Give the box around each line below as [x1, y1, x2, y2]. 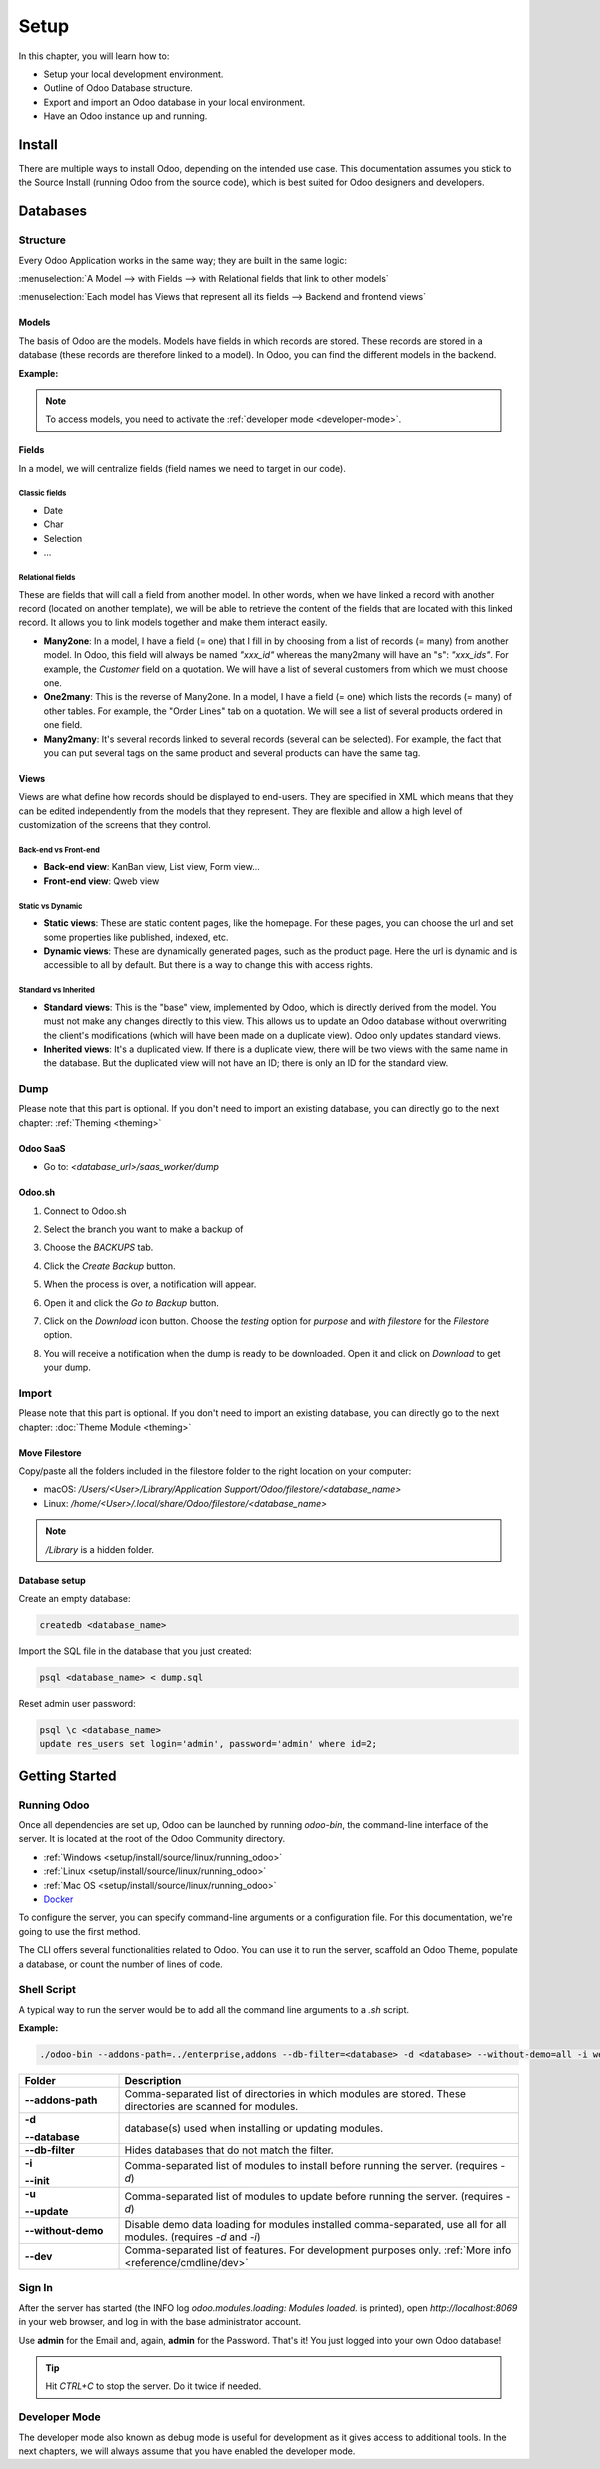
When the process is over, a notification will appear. [43, 1278, 257, 1290]
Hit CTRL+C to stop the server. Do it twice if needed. [45, 2380, 262, 2392]
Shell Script [18, 1983, 77, 1997]
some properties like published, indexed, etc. [43, 931, 229, 943]
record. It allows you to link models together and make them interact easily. [18, 616, 328, 629]
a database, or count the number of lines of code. [18, 1958, 224, 1970]
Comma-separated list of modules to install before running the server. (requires [124, 2159, 499, 2173]
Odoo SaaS [18, 1142, 66, 1154]
